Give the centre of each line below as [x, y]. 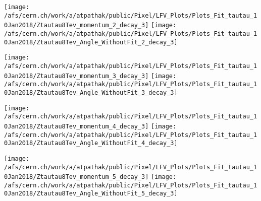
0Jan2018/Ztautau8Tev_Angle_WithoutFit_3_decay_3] [91, 92]
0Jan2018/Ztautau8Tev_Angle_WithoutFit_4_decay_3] [91, 143]
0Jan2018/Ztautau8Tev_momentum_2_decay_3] [76, 25]
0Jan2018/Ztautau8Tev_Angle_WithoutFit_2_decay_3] [91, 42]
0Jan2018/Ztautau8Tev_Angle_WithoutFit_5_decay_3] [91, 194]
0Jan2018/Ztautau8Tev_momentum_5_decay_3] [76, 177]
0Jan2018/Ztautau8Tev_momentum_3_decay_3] [76, 76]
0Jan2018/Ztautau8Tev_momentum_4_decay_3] [76, 126]
